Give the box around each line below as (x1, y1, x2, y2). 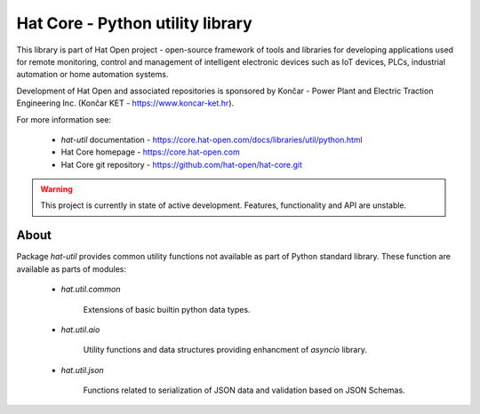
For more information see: (16, 114, 111, 124)
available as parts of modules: (16, 263, 127, 275)
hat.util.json (60, 364, 104, 375)
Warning (40, 184, 73, 195)
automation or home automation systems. (16, 69, 169, 80)
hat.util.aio (60, 324, 100, 335)
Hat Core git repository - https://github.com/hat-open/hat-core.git (60, 159, 302, 170)
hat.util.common (60, 284, 121, 295)
